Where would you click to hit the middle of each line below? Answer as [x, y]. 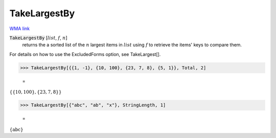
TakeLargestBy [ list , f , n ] [38, 38]
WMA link [20, 29]
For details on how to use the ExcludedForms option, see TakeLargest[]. [85, 54]
